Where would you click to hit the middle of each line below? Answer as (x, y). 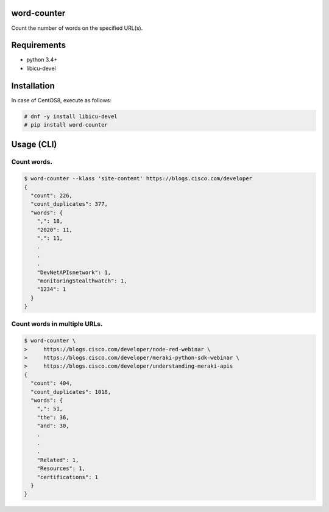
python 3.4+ (42, 60)
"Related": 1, (58, 460)
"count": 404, (52, 383)
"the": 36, (53, 417)
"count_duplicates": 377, (69, 204)
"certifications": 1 (68, 477)
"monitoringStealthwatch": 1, (82, 281)
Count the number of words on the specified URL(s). (77, 28)
